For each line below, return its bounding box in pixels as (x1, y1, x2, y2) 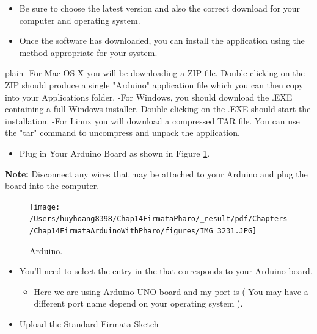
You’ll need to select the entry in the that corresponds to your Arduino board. (19, 265, 313, 277)
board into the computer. (5, 179, 100, 192)
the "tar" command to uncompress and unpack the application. (5, 126, 240, 139)
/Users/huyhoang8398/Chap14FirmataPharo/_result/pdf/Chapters (29, 215, 288, 224)
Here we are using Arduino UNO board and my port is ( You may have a (34, 285, 308, 297)
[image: (29, 202, 60, 211)
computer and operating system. (19, 13, 140, 26)
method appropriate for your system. (19, 46, 158, 59)
